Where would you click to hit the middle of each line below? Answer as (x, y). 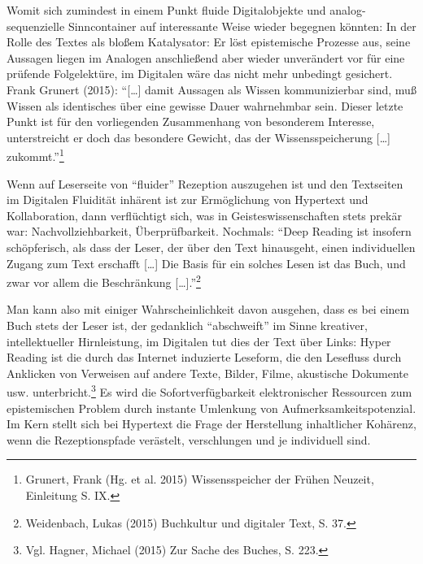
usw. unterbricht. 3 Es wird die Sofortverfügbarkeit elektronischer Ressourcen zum (209, 391)
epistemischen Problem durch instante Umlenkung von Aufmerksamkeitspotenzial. (211, 408)
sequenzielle (36, 26)
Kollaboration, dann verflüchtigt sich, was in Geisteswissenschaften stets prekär (204, 215)
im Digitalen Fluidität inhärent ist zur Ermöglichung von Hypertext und (188, 200)
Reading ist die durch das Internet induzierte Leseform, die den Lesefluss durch (204, 357)
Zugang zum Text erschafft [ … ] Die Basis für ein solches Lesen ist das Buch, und (206, 263)
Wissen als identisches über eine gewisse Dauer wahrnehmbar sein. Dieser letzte (205, 105)
